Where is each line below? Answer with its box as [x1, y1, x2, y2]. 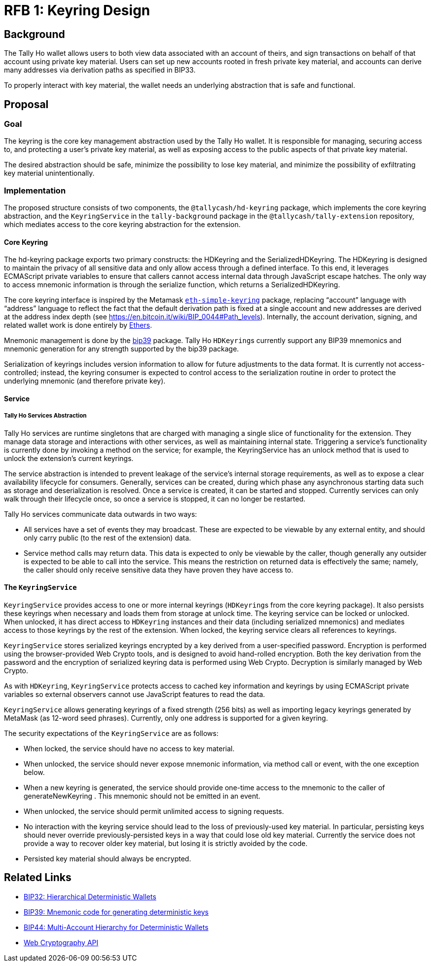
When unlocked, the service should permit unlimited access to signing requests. [24, 807, 284, 815]
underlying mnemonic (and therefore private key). [4, 377, 166, 386]
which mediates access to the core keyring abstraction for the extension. [4, 220, 241, 229]
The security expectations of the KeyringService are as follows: [4, 729, 218, 737]
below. [24, 768, 45, 776]
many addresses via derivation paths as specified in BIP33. [4, 66, 196, 75]
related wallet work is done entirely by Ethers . [4, 321, 152, 330]
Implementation [4, 185, 66, 195]
